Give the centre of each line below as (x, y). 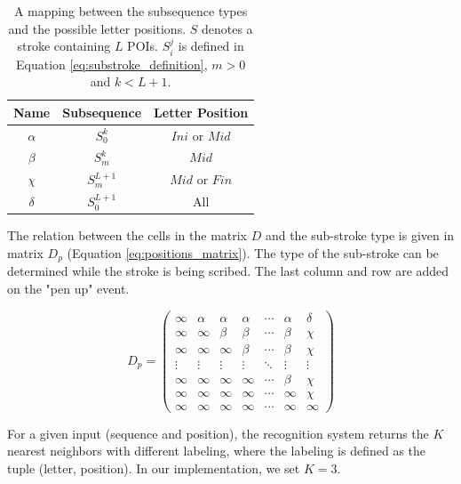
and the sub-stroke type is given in (360, 235)
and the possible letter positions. (97, 28)
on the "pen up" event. (68, 288)
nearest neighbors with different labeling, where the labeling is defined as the (217, 451)
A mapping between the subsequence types (131, 11)
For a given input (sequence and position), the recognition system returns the (218, 433)
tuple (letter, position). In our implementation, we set (154, 468)
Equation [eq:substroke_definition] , (112, 64)
